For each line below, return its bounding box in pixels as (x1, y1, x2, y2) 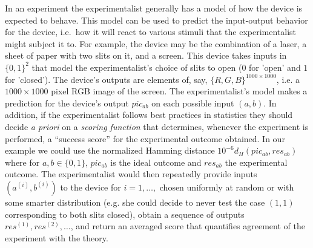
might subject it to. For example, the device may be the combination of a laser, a (5, 37, 307, 50)
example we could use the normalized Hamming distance (5, 144, 215, 157)
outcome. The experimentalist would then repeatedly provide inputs (5, 168, 257, 180)
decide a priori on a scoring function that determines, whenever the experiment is (5, 120, 309, 132)
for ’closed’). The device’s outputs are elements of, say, (5, 73, 208, 85)
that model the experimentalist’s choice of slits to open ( (31, 60, 242, 73)
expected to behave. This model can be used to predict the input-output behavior (5, 13, 308, 26)
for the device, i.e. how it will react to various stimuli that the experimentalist (5, 25, 297, 38)
